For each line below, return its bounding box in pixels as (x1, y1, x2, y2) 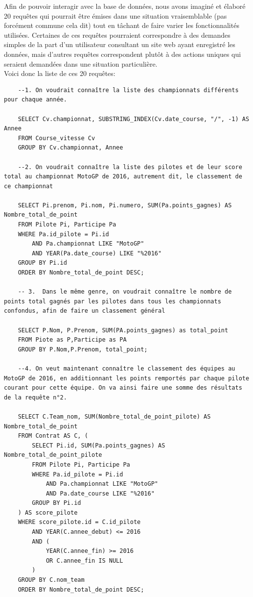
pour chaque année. (4, 96, 67, 103)
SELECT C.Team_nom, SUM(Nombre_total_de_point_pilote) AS (18, 413, 211, 420)
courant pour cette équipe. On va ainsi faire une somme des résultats (4, 384, 242, 392)
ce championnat (4, 182, 53, 190)
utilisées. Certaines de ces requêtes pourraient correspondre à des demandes (4, 29, 230, 40)
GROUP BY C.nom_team (18, 576, 85, 584)
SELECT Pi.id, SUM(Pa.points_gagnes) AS (32, 442, 165, 449)
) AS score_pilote (18, 509, 78, 516)
